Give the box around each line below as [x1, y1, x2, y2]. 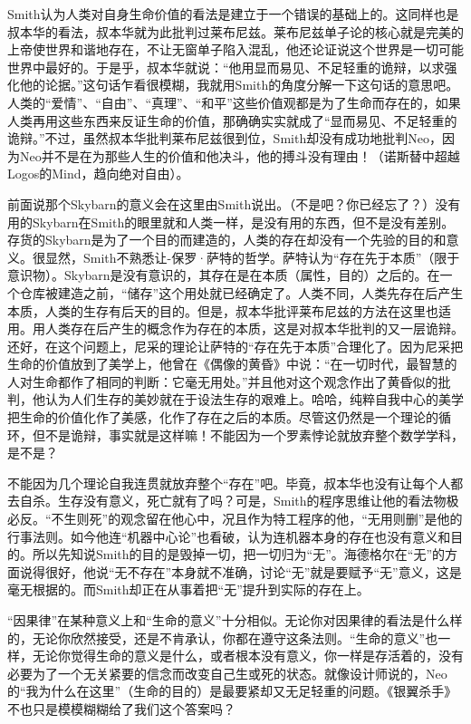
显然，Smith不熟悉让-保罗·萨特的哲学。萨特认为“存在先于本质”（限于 [44, 247, 460, 266]
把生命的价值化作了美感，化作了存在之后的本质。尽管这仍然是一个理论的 [7, 408, 438, 427]
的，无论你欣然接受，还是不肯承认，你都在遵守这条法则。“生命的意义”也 [7, 628, 438, 647]
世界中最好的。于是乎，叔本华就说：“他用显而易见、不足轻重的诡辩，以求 [7, 57, 445, 76]
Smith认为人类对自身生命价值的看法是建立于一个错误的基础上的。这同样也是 [7, 5, 459, 23]
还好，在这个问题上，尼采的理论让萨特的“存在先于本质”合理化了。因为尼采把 [7, 336, 464, 355]
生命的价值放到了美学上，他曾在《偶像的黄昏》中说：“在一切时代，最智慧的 [7, 354, 457, 373]
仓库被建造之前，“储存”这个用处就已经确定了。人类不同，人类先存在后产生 [19, 283, 464, 302]
